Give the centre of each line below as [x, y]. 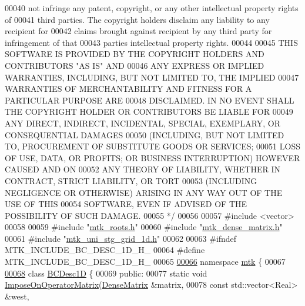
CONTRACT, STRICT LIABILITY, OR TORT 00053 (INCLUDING [131, 180]
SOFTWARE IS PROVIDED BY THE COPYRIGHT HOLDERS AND [135, 54]
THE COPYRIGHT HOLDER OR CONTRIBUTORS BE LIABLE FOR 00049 [149, 112]
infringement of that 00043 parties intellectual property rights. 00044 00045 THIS [151, 42]
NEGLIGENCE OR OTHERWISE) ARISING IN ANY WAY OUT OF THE [144, 192]
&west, [17, 296]
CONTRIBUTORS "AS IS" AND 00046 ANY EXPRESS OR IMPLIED [135, 65]
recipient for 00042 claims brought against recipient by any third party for [138, 31]
